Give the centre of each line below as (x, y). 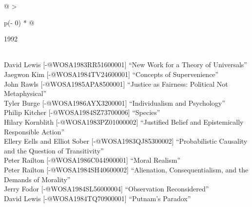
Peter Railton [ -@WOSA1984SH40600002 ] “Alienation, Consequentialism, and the (126, 169)
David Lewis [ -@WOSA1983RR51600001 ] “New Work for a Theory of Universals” (126, 65)
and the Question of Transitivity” (54, 150)
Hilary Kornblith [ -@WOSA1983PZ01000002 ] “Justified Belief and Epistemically (124, 122)
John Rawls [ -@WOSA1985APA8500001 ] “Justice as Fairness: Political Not (116, 84)
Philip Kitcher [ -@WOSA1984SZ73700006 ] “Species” (82, 112)
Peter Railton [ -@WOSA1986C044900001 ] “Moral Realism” (92, 160)
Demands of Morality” (37, 179)
